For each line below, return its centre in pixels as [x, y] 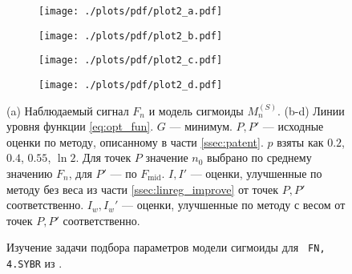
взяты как [300, 141]
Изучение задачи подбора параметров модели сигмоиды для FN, [166, 247]
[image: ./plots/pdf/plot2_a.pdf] [131, 11]
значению [30, 173]
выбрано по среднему [259, 157]
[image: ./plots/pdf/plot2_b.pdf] [131, 36]
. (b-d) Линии [311, 110]
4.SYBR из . [34, 263]
